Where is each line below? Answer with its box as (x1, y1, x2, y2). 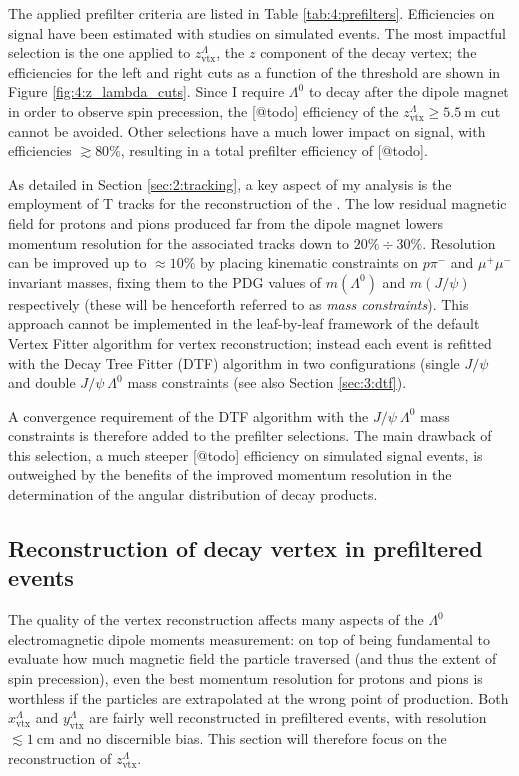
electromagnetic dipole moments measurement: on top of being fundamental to (8, 628, 491, 649)
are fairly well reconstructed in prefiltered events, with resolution (89, 707, 487, 728)
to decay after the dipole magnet (308, 81, 509, 102)
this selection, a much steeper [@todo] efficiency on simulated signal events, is (8, 444, 483, 465)
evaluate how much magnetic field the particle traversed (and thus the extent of (8, 648, 497, 669)
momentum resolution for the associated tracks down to (8, 232, 350, 253)
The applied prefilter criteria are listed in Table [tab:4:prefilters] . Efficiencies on (8, 3, 495, 23)
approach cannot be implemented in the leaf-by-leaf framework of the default (8, 313, 480, 334)
